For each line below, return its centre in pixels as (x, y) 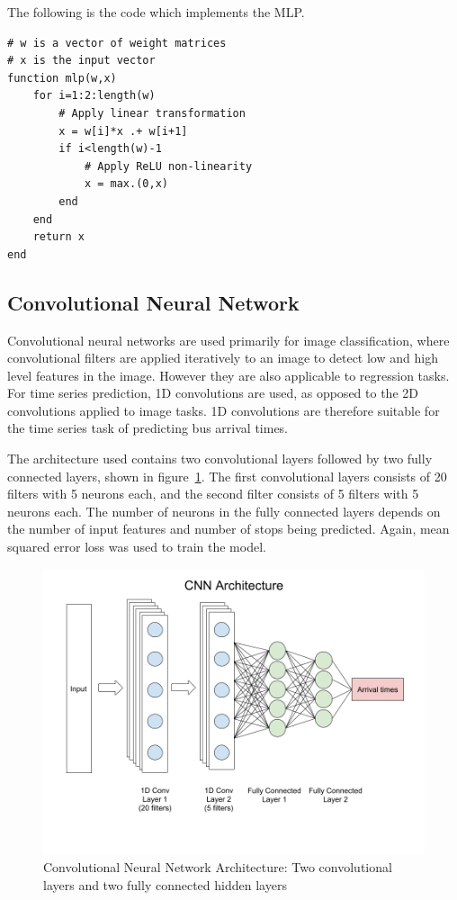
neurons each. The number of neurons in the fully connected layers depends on (224, 511)
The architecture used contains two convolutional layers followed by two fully (220, 459)
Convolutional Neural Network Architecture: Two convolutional (218, 867)
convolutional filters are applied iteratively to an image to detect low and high (223, 358)
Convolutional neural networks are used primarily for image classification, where (228, 340)
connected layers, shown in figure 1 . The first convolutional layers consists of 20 (227, 476)
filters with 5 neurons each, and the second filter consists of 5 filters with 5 (213, 494)
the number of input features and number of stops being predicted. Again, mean (228, 529)
